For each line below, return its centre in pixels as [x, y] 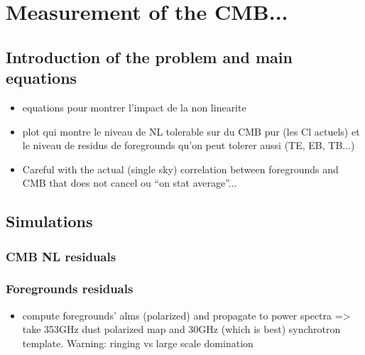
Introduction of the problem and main [149, 56]
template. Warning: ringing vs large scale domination [138, 343]
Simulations [49, 221]
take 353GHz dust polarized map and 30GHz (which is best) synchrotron [181, 329]
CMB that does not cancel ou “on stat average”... [130, 183]
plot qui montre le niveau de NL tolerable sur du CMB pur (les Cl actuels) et [191, 131]
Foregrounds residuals [70, 289]
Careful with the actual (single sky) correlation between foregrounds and [180, 169]
